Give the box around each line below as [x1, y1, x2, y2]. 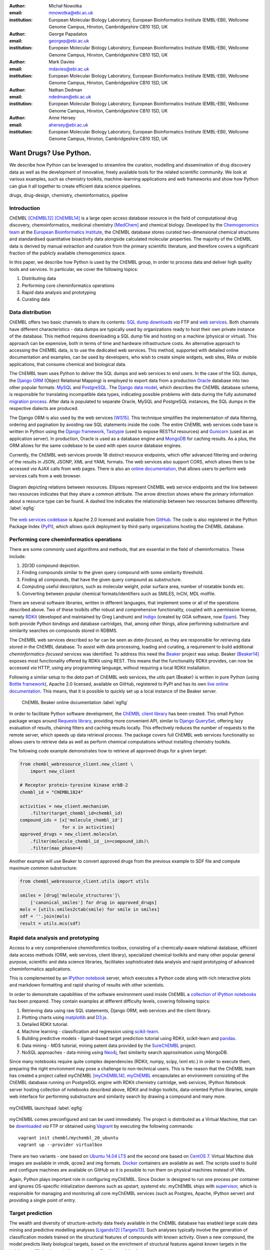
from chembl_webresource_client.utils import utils [19, 878, 149, 884]
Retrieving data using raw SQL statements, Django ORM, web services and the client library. [21, 1007, 211, 1013]
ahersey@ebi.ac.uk [48, 121, 88, 127]
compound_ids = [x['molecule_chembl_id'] [19, 817, 123, 823]
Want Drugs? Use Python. [9, 149, 92, 157]
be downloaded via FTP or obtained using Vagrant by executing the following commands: [9, 1123, 193, 1129]
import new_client [30, 768, 75, 774]
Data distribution [9, 309, 51, 316]
